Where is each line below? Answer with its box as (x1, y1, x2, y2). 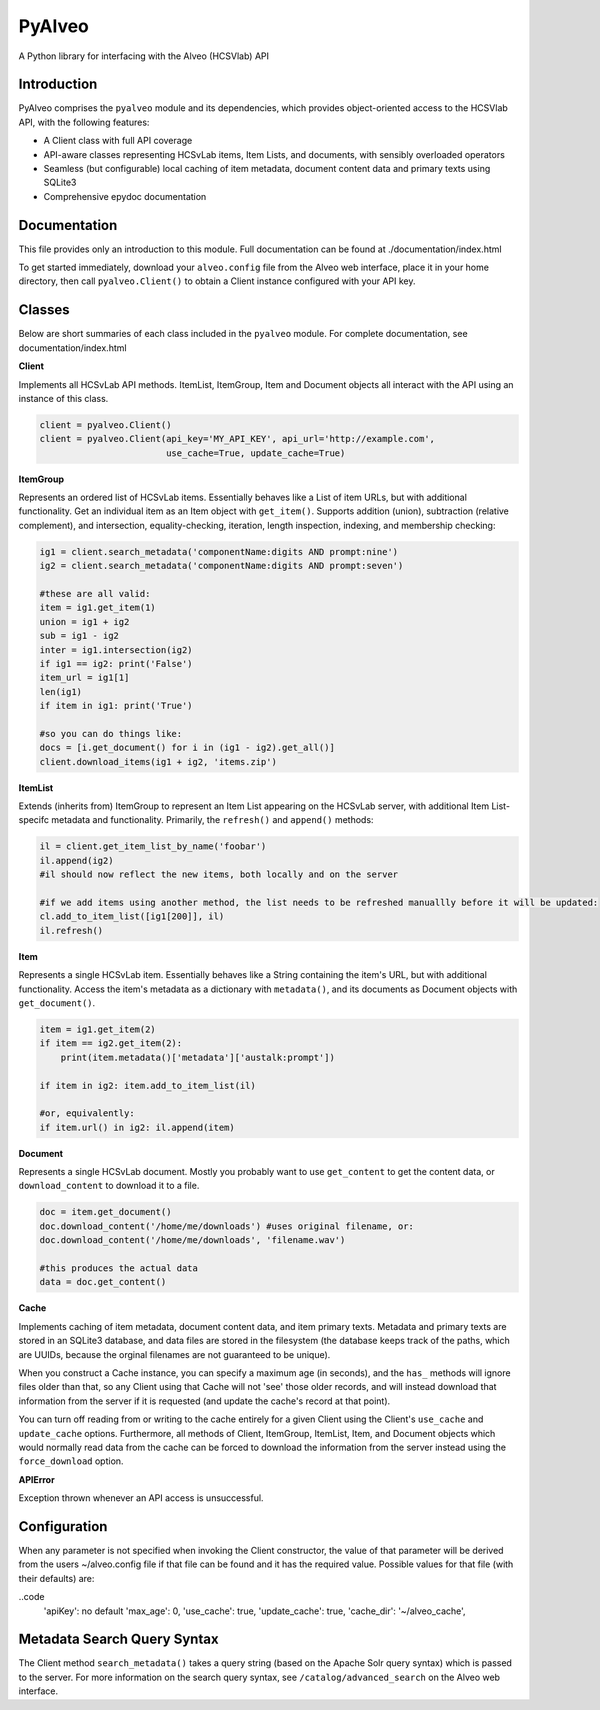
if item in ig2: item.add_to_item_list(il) (39, 1080, 257, 1091)
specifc (18, 814, 50, 826)
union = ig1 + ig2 (39, 616, 130, 627)
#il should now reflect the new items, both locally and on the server (39, 869, 399, 880)
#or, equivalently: (39, 1108, 135, 1119)
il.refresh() (39, 925, 104, 936)
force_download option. (18, 1455, 124, 1467)
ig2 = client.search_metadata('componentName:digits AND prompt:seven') (39, 560, 404, 572)
